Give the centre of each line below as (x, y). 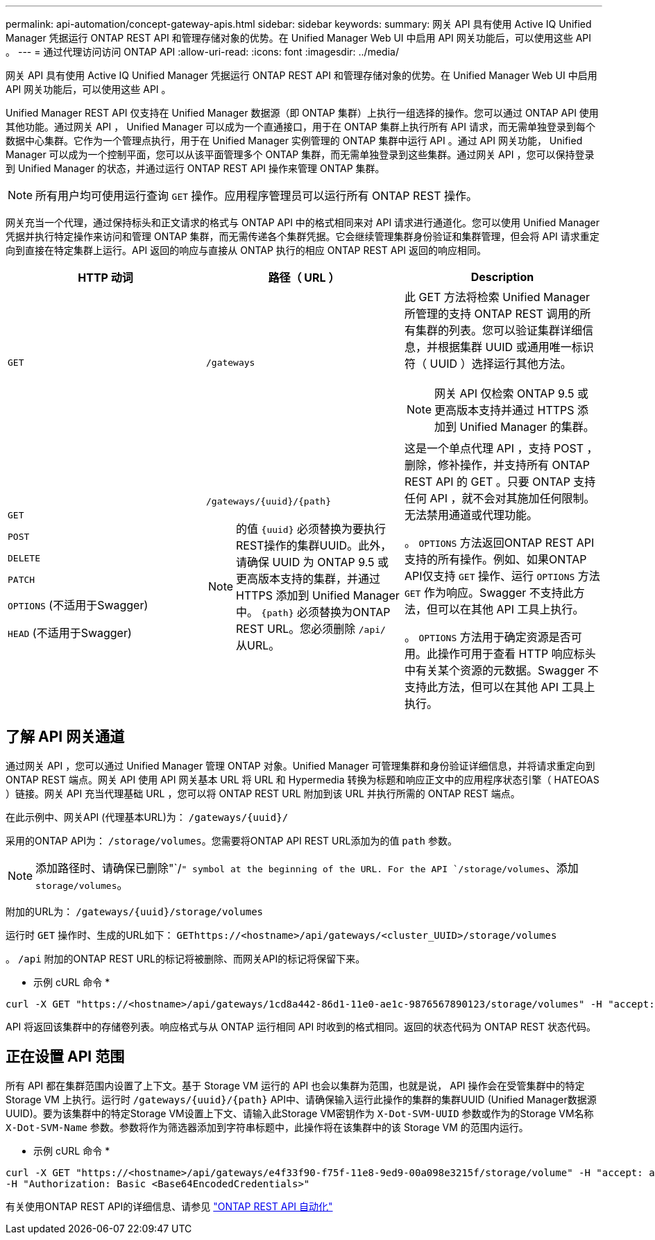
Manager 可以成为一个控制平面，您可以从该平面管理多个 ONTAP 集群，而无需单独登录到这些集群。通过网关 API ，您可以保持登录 (300, 154)
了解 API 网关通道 (65, 737)
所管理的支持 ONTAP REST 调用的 (492, 314)
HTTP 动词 (105, 278)
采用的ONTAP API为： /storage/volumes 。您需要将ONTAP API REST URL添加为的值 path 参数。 (231, 840)
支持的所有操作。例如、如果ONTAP (495, 559)
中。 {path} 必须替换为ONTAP (313, 612)
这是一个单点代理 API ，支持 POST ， (501, 448)
